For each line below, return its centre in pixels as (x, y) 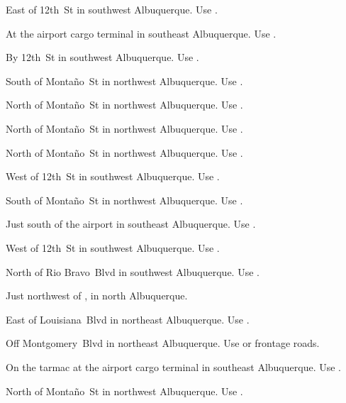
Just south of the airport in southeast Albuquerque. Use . (131, 224)
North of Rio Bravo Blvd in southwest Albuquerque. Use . (133, 271)
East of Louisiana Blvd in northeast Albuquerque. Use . (128, 319)
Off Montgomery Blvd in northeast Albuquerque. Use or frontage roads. (163, 343)
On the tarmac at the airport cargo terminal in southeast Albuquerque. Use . (173, 366)
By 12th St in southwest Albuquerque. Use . (102, 57)
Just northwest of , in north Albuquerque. (97, 296)
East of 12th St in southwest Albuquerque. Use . (112, 9)
